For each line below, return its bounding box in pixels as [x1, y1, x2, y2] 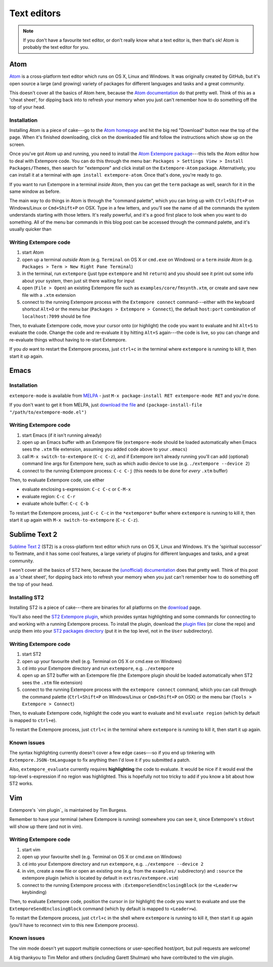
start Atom [22, 249, 44, 256]
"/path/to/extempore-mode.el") [9, 409, 87, 415]
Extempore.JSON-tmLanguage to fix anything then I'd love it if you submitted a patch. [9, 756, 191, 763]
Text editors [9, 8, 61, 19]
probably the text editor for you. [23, 44, 89, 50]
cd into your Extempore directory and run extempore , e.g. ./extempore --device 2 [22, 860, 204, 867]
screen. [9, 141, 25, 147]
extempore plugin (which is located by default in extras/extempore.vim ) [22, 875, 179, 881]
